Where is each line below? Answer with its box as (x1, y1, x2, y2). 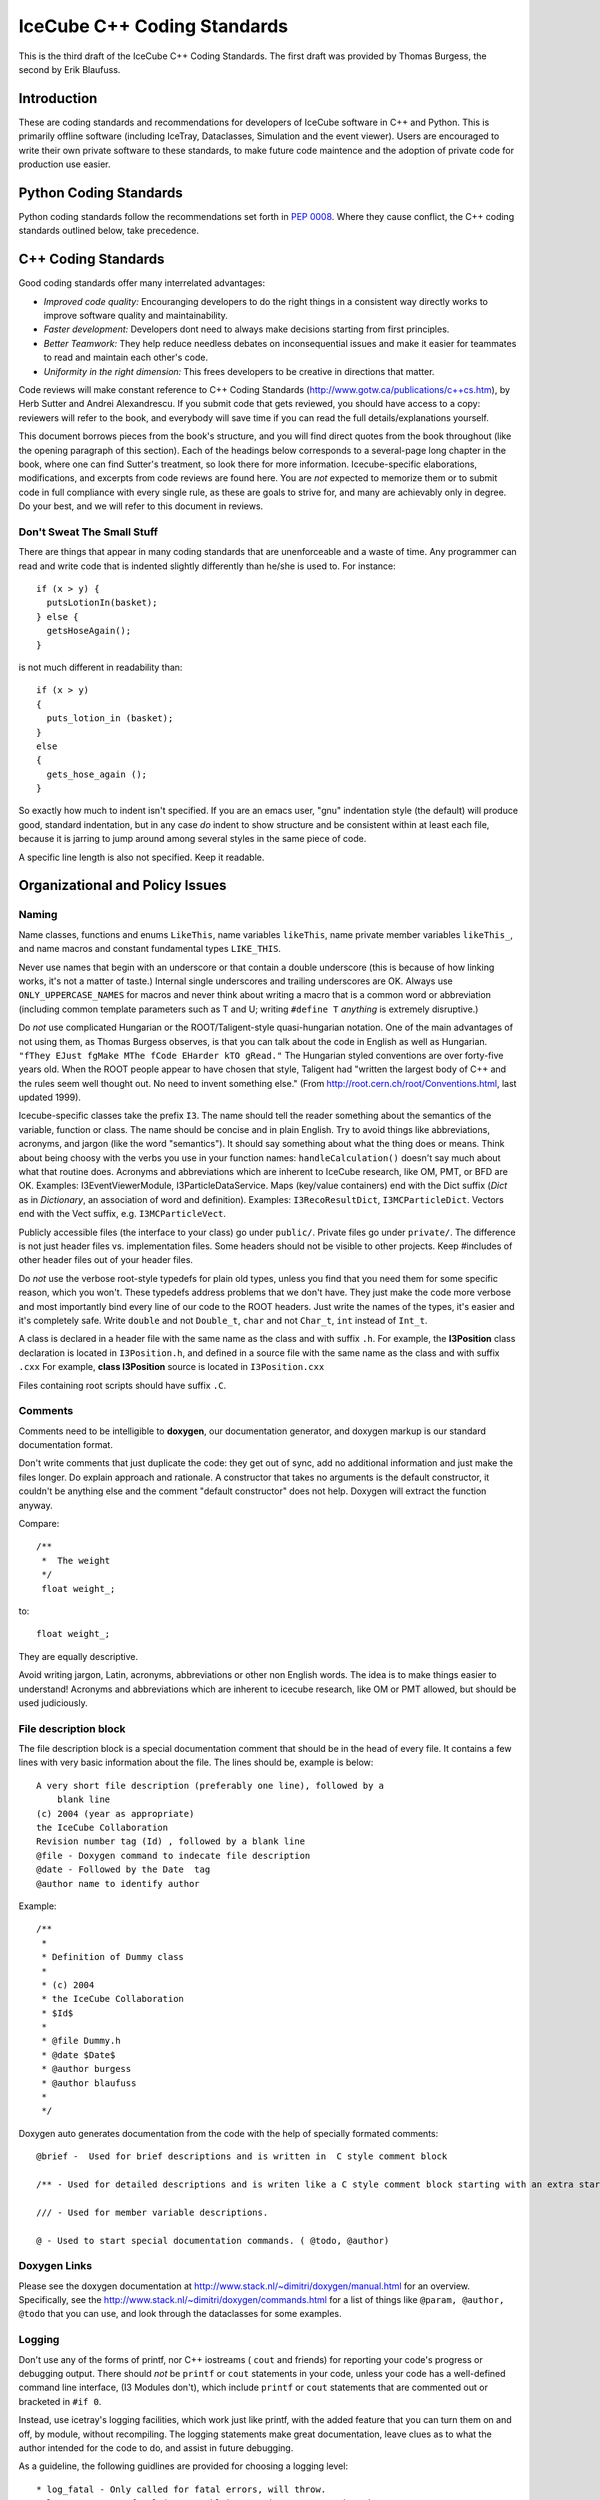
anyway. (18, 1499, 54, 1511)
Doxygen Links (18, 2259, 93, 2273)
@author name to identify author (36, 1878, 200, 1889)
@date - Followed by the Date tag (36, 1864, 211, 1875)
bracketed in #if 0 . (18, 2395, 102, 2407)
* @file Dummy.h (41, 2035, 121, 2047)
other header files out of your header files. (18, 1254, 194, 1266)
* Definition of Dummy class (41, 1951, 185, 1963)
